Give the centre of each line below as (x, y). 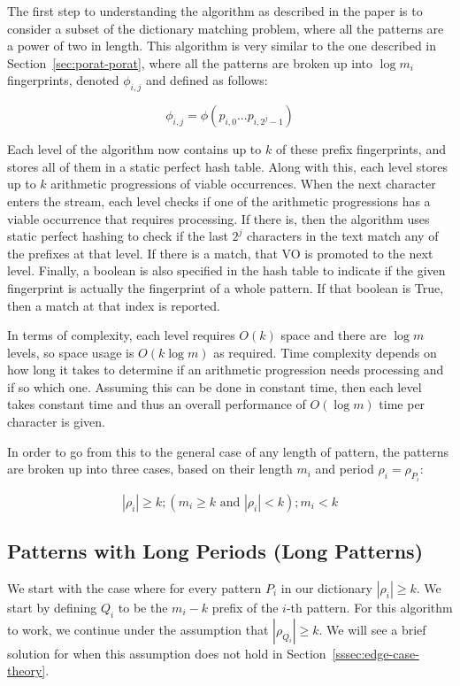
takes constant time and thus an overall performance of (157, 404)
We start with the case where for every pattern (134, 587)
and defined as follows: (207, 80)
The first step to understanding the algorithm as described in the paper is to (215, 11)
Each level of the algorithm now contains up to (134, 149)
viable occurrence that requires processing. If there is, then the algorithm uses (218, 218)
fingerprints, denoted (63, 80)
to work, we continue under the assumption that (138, 629)
